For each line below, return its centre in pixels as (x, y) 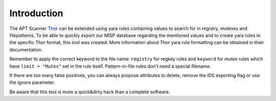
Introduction (36, 13)
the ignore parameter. (32, 82)
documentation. (26, 49)
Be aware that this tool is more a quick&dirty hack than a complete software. (90, 92)
